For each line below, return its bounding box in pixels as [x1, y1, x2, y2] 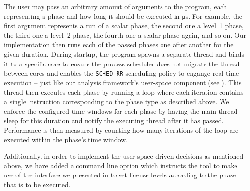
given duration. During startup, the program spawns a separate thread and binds [4, 48, 245, 59]
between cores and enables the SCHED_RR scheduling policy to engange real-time [4, 68, 239, 78]
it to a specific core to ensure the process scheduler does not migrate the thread [4, 58, 240, 68]
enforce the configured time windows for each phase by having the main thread [4, 106, 238, 116]
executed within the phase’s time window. [4, 134, 128, 144]
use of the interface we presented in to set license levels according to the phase [4, 170, 236, 180]
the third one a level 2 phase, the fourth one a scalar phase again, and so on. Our [4, 30, 246, 40]
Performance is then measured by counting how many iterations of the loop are [4, 125, 239, 135]
